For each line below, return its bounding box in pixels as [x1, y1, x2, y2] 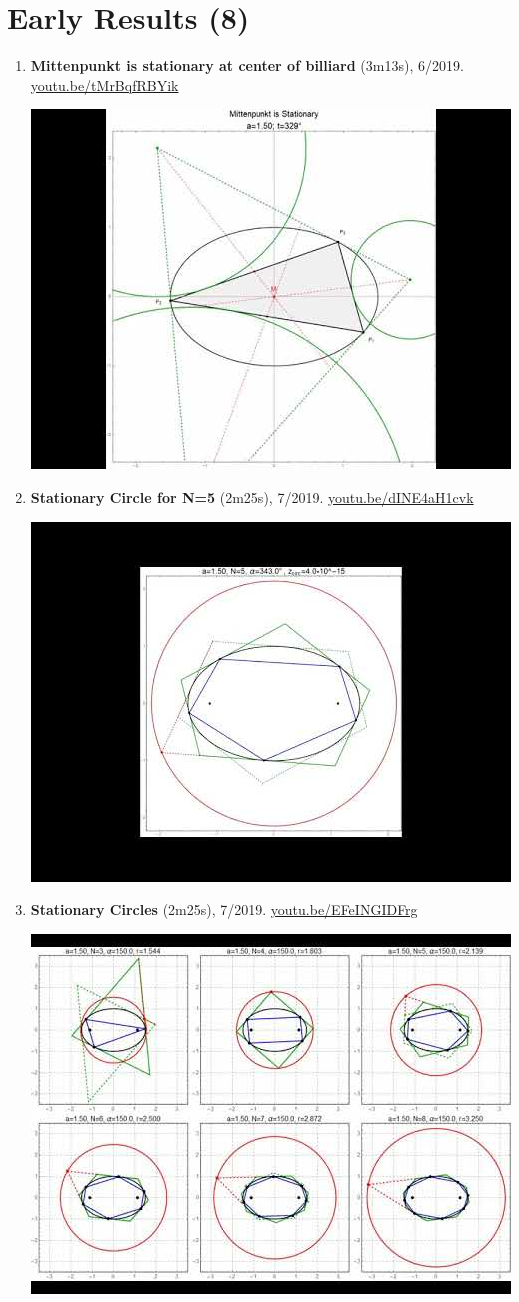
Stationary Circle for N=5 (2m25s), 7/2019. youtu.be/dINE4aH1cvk [30, 486, 474, 507]
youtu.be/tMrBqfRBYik [30, 74, 179, 95]
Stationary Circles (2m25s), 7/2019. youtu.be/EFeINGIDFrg [30, 899, 418, 920]
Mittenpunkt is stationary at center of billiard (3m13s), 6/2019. [30, 55, 464, 76]
